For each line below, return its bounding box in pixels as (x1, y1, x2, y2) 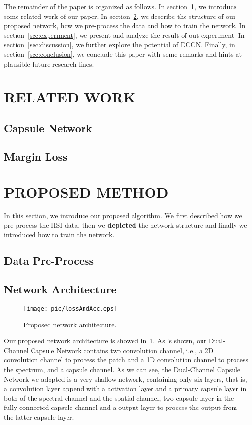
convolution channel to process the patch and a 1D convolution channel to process (4, 355, 249, 365)
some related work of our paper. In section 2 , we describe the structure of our (4, 11, 236, 21)
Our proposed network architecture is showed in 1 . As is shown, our (4, 336, 207, 346)
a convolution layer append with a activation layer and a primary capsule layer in (4, 383, 247, 393)
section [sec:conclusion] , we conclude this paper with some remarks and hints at (4, 49, 242, 59)
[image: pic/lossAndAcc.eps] (23, 305, 118, 312)
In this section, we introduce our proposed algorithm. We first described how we (4, 210, 242, 221)
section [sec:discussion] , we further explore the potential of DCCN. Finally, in (4, 39, 235, 50)
